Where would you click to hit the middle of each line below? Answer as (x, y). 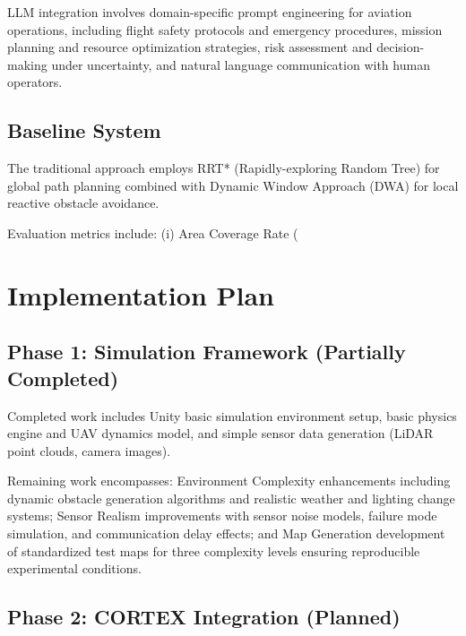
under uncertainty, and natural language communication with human (241, 64)
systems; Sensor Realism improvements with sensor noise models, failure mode (222, 516)
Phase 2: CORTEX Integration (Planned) (204, 617)
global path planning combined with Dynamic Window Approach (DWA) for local (233, 185)
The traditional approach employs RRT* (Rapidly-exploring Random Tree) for (224, 168)
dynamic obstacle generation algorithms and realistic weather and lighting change (231, 498)
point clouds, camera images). (89, 450)
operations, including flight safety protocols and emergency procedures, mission (225, 29)
